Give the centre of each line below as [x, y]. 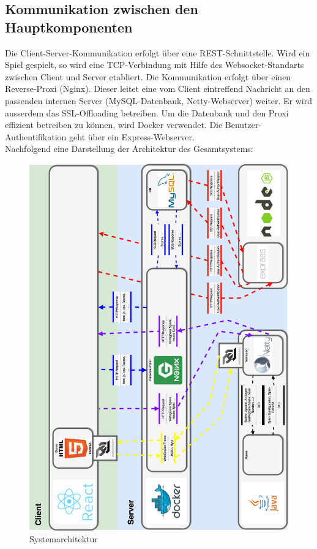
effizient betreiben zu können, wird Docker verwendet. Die [114, 125]
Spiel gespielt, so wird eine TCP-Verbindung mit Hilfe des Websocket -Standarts [155, 65]
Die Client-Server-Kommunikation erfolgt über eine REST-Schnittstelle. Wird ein [158, 52]
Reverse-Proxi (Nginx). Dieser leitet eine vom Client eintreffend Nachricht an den [158, 89]
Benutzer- [243, 125]
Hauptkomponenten [69, 27]
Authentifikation [36, 136]
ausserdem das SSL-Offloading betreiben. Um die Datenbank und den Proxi [147, 112]
